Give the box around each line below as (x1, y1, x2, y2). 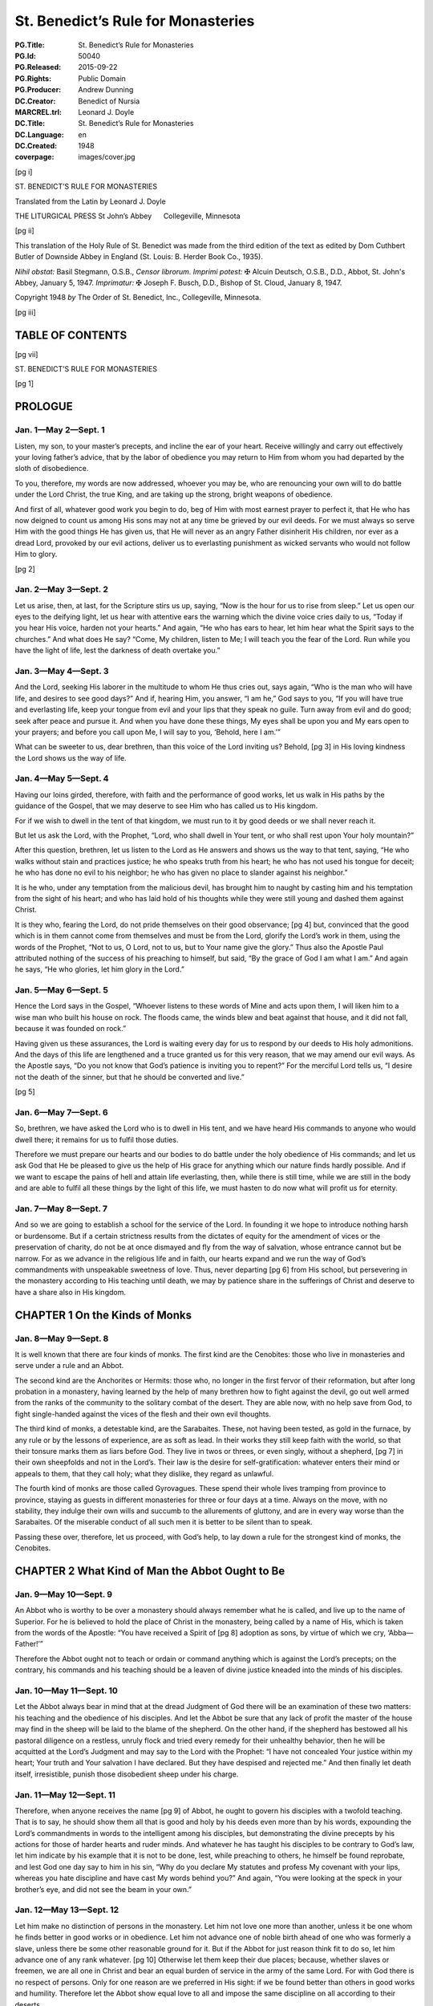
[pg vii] (14, 349, 38, 359)
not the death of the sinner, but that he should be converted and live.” (14, 1072, 245, 1082)
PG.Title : (14, 40, 45, 50)
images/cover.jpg (78, 152, 136, 162)
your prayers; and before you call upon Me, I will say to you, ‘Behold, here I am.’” (14, 727, 281, 737)
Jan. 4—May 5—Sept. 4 (14, 773, 109, 784)
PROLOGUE (14, 400, 73, 413)
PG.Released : (14, 63, 62, 72)
